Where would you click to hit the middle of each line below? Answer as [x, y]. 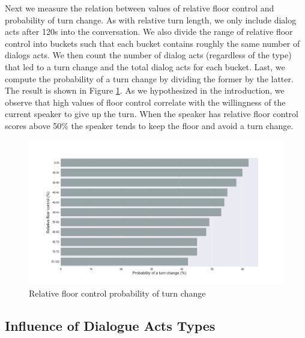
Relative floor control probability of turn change [117, 293]
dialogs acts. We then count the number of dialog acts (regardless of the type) [148, 55]
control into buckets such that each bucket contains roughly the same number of [152, 43]
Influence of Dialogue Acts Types [110, 325]
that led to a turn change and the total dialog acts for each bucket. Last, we [145, 66]
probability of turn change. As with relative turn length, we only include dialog [151, 20]
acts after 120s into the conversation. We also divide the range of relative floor [149, 32]
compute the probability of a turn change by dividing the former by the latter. [149, 78]
